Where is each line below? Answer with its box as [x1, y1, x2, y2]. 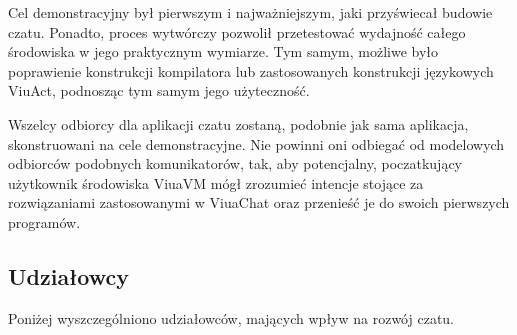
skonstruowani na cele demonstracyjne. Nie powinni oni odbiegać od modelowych [8, 133, 505, 154]
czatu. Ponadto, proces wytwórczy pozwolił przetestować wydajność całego [8, 21, 466, 42]
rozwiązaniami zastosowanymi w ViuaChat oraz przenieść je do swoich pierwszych [8, 192, 510, 213]
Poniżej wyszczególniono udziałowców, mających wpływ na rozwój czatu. [8, 307, 455, 328]
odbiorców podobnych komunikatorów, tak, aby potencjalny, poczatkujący [8, 153, 462, 174]
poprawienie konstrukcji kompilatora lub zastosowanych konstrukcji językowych [8, 60, 494, 81]
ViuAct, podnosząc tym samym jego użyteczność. [8, 80, 310, 101]
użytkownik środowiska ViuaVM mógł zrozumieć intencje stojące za [8, 172, 424, 193]
